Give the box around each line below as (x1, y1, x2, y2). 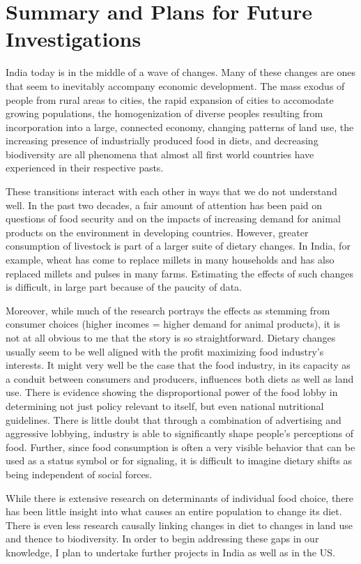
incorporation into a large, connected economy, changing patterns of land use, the (6, 119, 354, 134)
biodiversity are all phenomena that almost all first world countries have (6, 146, 314, 161)
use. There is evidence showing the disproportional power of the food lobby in (6, 385, 338, 399)
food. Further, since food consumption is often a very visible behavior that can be (6, 439, 355, 454)
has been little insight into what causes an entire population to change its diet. (6, 504, 342, 519)
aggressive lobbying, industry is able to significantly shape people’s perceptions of (6, 426, 353, 441)
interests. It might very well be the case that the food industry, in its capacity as (6, 358, 351, 372)
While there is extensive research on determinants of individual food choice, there (6, 490, 354, 505)
